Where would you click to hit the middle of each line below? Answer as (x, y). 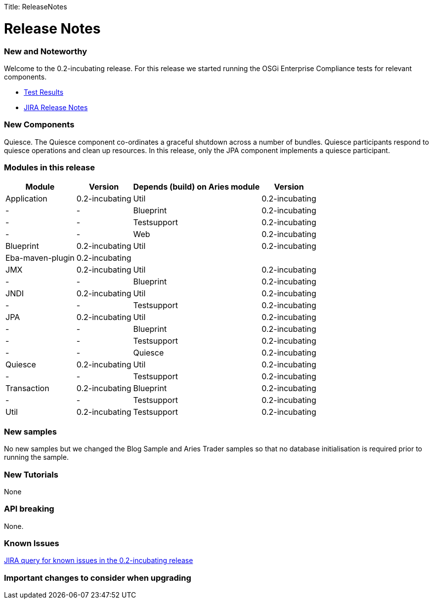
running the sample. (36, 457)
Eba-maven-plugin (40, 258)
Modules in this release (49, 167)
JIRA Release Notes (56, 107)
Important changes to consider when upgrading (98, 578)
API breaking (29, 509)
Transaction (27, 388)
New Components (39, 125)
